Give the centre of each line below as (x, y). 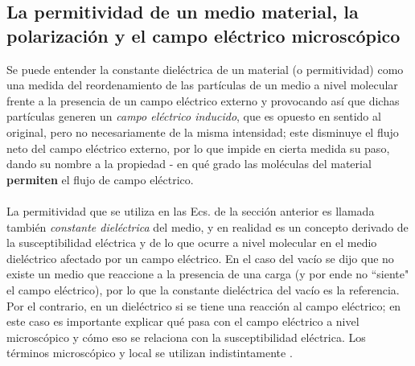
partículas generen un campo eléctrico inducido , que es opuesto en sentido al (194, 116)
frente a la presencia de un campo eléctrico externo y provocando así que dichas (203, 100)
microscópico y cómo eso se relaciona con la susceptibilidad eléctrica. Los (186, 337)
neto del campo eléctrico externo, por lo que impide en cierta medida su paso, (198, 148)
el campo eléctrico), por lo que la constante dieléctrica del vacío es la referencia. (203, 289)
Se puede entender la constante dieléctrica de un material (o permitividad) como (205, 69)
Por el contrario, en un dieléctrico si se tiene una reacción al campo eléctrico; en (204, 305)
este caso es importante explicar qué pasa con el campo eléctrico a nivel (183, 321)
